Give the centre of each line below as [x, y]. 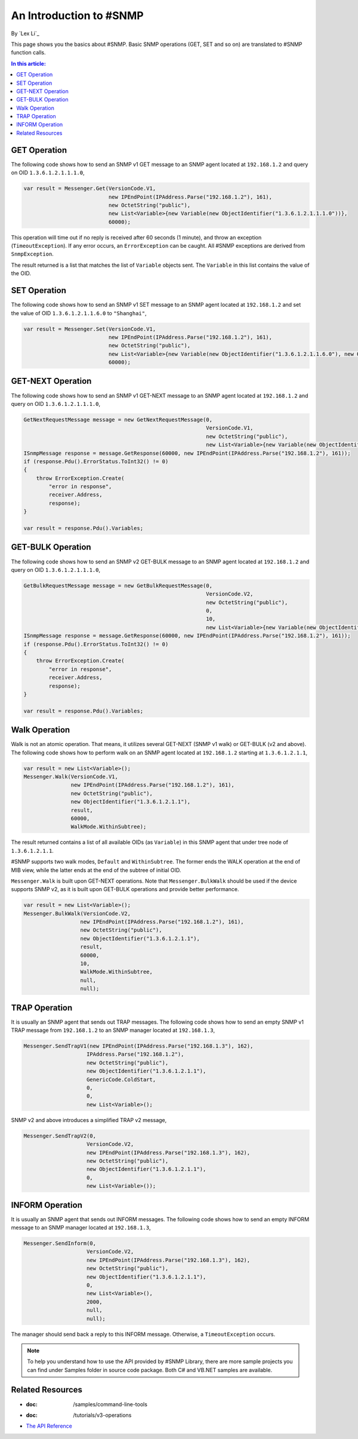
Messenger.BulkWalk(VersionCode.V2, [77, 913]
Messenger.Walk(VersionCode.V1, [71, 777]
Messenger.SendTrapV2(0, [60, 1136]
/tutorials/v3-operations [102, 1415]
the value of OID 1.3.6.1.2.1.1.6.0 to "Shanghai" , [79, 313]
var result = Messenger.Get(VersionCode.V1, [90, 189]
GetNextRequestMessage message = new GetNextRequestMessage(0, [118, 420]
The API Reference [49, 1426]
